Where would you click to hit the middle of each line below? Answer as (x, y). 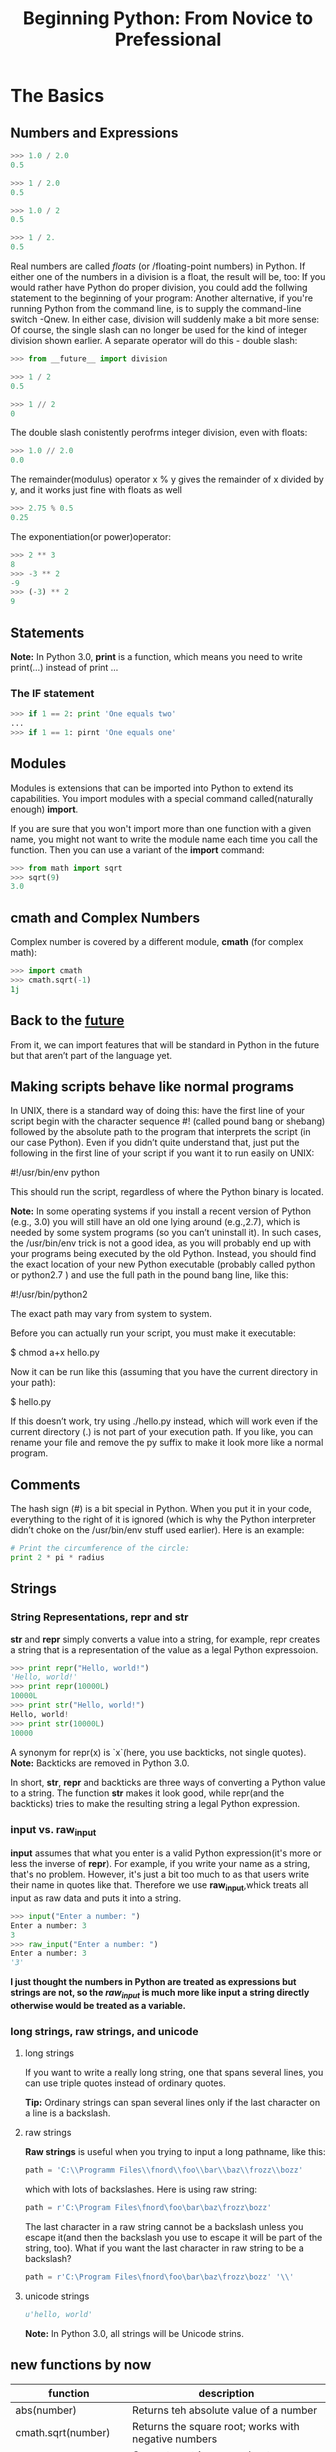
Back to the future (67, 1020)
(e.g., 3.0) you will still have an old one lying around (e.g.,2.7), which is (155, 1222)
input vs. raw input (53, 1830)
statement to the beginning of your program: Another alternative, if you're (161, 298)
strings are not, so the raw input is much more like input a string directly (160, 1994)
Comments (45, 1484)
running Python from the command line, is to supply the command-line (156, 308)
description (226, 2393)
